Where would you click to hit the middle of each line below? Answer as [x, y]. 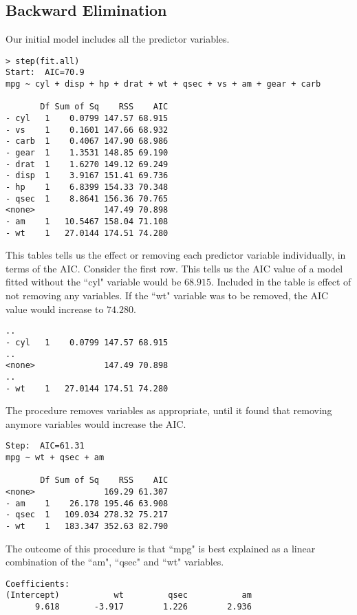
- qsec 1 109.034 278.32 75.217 [87, 515]
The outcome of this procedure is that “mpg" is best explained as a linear [161, 548]
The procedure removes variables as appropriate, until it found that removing [169, 410]
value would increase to [55, 309]
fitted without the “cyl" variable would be [94, 282]
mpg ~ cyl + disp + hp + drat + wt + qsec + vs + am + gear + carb [163, 84]
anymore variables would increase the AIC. [96, 423]
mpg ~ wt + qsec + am [55, 458]
